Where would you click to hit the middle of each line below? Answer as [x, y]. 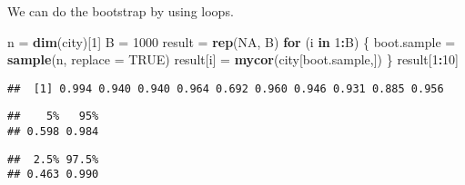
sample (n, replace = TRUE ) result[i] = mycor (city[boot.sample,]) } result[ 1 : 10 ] [233, 59]
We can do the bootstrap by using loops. [121, 11]
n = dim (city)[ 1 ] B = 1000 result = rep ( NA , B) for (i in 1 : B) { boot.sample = [232, 41]
